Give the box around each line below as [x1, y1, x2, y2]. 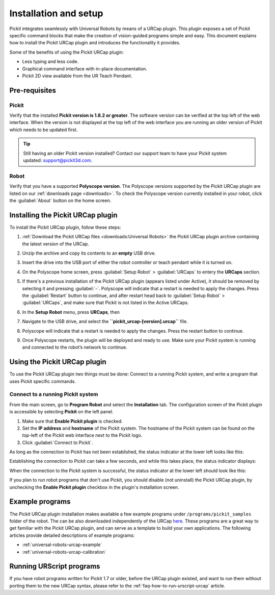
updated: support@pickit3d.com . [23, 157, 93, 163]
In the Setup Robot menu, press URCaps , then [22, 309, 120, 315]
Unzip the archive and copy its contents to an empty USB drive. [22, 250, 156, 256]
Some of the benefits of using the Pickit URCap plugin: [9, 49, 124, 55]
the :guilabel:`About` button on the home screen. [9, 197, 112, 204]
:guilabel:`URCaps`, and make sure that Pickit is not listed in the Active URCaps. [22, 300, 189, 306]
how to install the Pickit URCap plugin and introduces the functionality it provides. [9, 40, 181, 46]
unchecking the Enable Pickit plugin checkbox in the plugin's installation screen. [9, 484, 179, 490]
